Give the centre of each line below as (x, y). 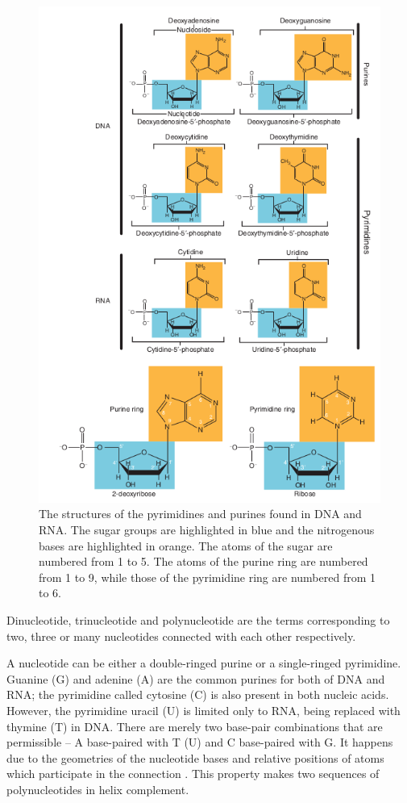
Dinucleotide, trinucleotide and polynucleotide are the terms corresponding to (198, 620)
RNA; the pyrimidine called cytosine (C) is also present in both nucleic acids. (198, 694)
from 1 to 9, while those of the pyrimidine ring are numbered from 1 (207, 577)
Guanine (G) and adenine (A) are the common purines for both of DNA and (196, 678)
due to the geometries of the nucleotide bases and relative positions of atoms (195, 757)
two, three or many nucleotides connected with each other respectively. (181, 636)
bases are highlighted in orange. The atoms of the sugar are (186, 545)
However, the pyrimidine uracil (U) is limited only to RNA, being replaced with (203, 710)
